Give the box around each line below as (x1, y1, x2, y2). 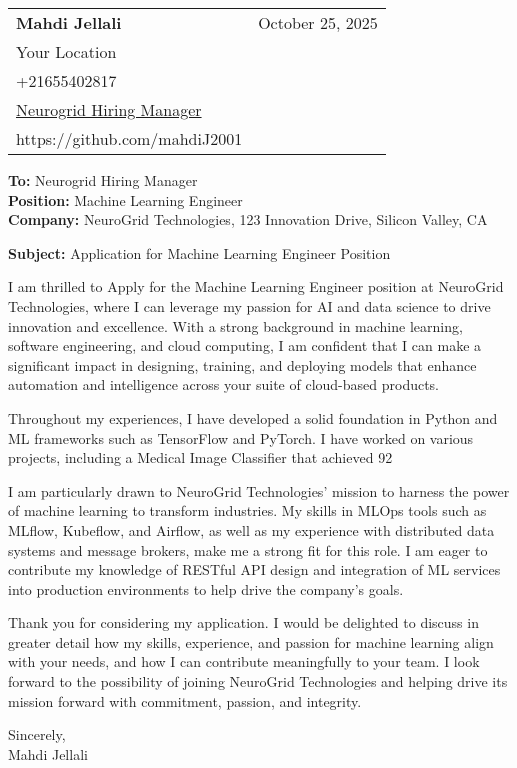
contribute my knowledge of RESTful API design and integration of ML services (8, 559, 501, 580)
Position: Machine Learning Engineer (8, 189, 243, 210)
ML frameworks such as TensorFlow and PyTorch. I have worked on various (8, 427, 474, 448)
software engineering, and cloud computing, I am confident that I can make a (8, 335, 482, 356)
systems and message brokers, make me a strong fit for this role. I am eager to (8, 539, 488, 560)
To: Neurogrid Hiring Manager (8, 170, 198, 190)
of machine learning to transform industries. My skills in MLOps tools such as (8, 500, 487, 521)
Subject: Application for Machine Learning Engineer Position (8, 242, 391, 263)
